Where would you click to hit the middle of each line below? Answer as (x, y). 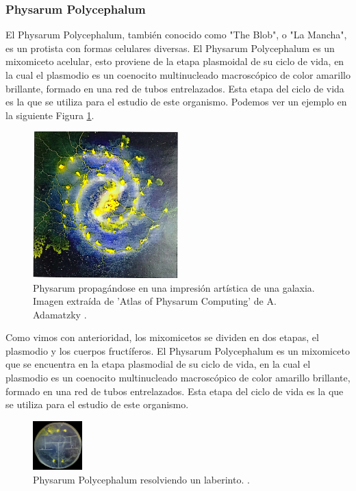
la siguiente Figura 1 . (50, 115)
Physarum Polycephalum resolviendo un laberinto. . (141, 479)
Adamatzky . (60, 314)
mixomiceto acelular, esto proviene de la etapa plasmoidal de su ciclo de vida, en (175, 61)
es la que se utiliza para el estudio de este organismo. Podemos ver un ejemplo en (176, 102)
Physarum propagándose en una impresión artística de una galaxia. (174, 287)
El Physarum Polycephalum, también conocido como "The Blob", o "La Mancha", (176, 35)
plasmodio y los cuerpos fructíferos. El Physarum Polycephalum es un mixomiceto (178, 350)
